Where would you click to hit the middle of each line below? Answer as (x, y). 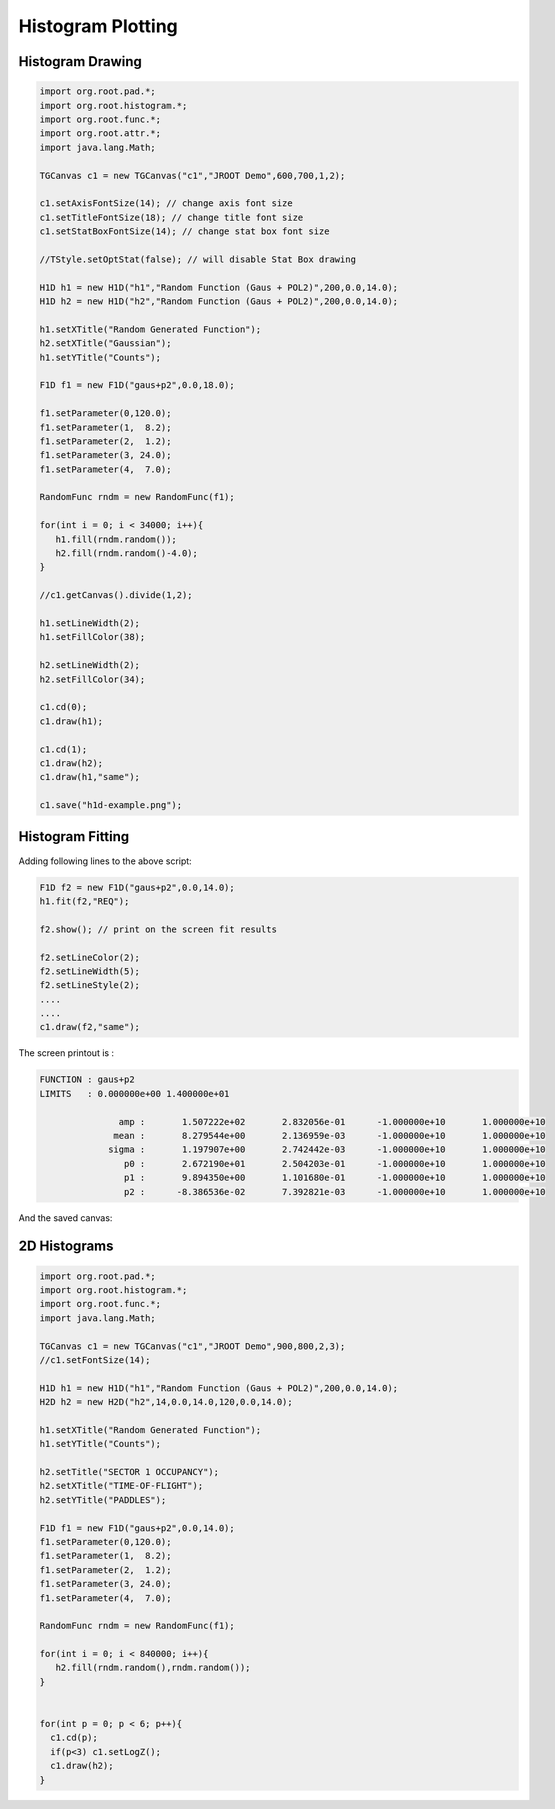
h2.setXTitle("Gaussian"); (105, 343)
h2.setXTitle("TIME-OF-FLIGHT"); (121, 1486)
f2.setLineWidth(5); (89, 971)
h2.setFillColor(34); (92, 679)
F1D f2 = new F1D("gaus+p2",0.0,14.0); (137, 887)
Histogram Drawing (80, 61)
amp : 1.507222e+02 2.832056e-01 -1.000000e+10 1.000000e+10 (332, 1121)
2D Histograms (66, 1246)
